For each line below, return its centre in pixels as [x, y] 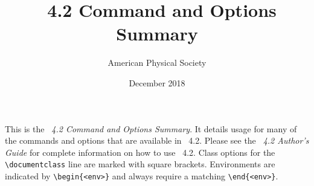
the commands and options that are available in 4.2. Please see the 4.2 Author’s [157, 140]
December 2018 [157, 82]
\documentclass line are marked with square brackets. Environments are [140, 164]
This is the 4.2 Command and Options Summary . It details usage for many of [151, 128]
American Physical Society [157, 63]
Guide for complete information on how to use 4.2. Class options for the [140, 152]
